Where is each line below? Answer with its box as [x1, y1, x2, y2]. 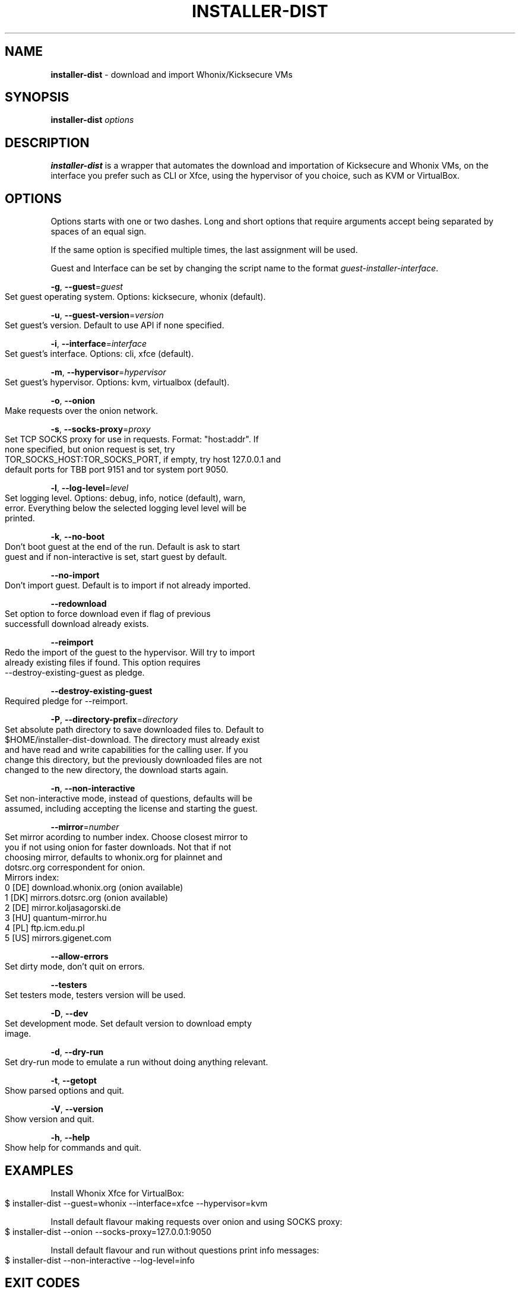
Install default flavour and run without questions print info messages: [50, 1244, 319, 1255]
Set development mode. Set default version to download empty [5, 1018, 252, 1029]
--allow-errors [50, 951, 109, 962]
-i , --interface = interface [50, 338, 147, 349]
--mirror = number [50, 822, 119, 832]
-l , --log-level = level [50, 483, 129, 493]
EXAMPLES [5, 1163, 74, 1178]
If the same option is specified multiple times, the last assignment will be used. [50, 245, 358, 255]
